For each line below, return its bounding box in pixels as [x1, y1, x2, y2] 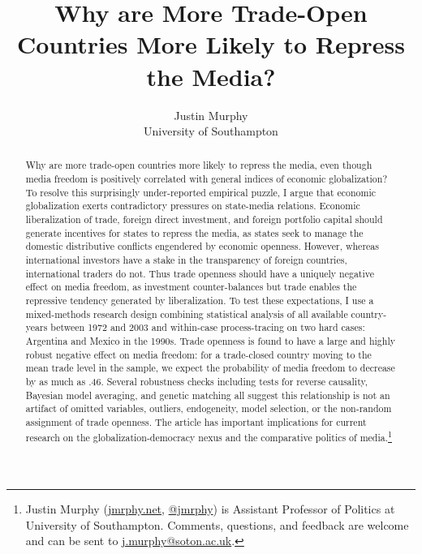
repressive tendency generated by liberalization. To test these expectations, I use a [25, 294, 374, 307]
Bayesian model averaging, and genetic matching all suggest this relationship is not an [25, 388, 390, 402]
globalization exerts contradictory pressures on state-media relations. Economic [25, 199, 360, 213]
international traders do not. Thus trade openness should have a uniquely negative [25, 266, 375, 280]
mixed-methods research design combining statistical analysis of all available [25, 307, 348, 320]
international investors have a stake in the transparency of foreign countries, [25, 253, 347, 267]
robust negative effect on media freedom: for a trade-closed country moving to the [25, 347, 372, 361]
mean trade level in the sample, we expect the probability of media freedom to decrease [25, 361, 395, 375]
